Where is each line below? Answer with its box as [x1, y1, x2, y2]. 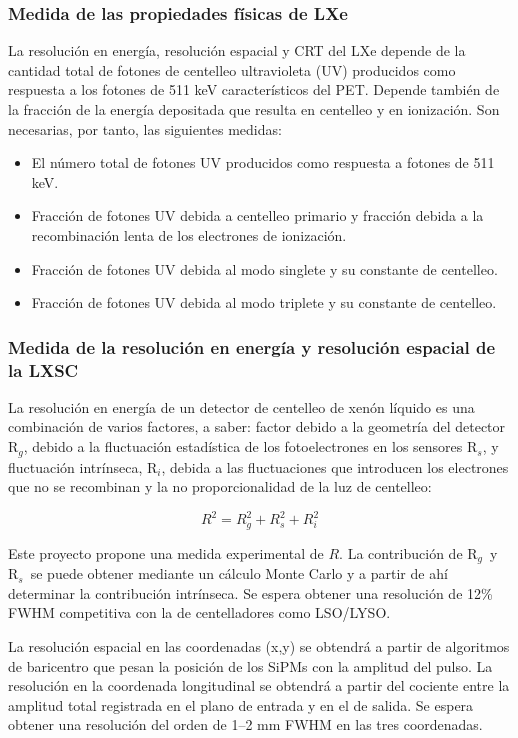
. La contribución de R [339, 542, 478, 563]
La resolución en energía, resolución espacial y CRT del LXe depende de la [8, 40, 466, 61]
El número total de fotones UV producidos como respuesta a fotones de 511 [31, 152, 495, 173]
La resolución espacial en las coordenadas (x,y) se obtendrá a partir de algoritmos [8, 635, 510, 656]
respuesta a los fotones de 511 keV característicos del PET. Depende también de [8, 79, 500, 100]
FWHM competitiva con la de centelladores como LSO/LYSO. [8, 602, 391, 623]
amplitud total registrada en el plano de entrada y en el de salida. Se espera [8, 694, 474, 715]
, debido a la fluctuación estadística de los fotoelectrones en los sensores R [23, 436, 478, 457]
